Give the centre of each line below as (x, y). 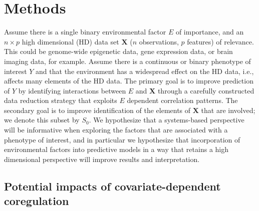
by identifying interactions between (72, 90)
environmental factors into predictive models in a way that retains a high (116, 149)
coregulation (37, 201)
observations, (159, 41)
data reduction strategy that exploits (61, 100)
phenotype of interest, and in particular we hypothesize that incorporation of (122, 139)
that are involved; (228, 110)
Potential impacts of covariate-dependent (112, 186)
